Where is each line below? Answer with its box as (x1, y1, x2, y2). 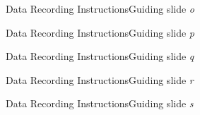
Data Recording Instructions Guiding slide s (6, 96, 194, 111)
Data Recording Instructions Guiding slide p (6, 25, 194, 40)
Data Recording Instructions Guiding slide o (6, 1, 194, 16)
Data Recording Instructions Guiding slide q (6, 49, 194, 63)
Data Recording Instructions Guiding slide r (6, 72, 194, 87)
